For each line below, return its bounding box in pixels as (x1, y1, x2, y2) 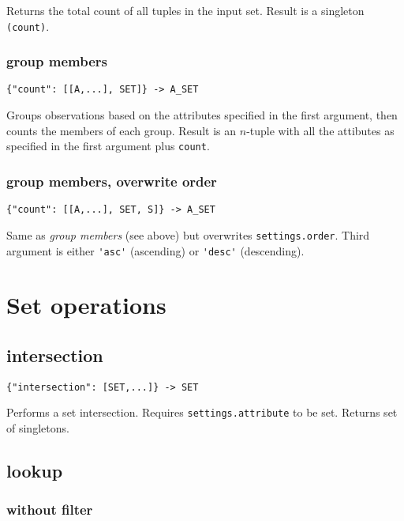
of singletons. (6, 420, 69, 436)
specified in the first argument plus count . (6, 138, 210, 154)
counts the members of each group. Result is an (6, 122, 237, 138)
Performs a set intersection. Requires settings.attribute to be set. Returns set (6, 404, 398, 421)
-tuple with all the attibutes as (246, 122, 395, 138)
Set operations (6, 289, 166, 321)
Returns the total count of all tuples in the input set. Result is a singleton (6, 2, 365, 18)
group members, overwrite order (6, 171, 217, 191)
